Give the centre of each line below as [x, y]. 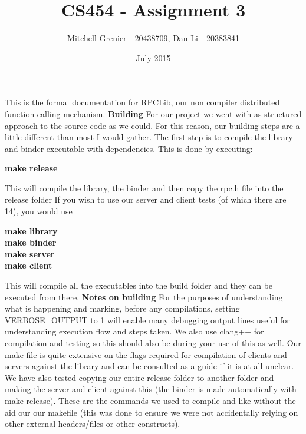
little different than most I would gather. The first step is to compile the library [149, 137]
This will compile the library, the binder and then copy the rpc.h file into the [144, 188]
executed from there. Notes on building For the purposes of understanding [144, 296]
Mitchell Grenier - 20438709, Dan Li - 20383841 [153, 38]
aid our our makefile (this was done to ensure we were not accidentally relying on [152, 412]
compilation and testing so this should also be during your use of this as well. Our [153, 343]
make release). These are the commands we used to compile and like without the [150, 400]
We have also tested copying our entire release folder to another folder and [139, 377]
